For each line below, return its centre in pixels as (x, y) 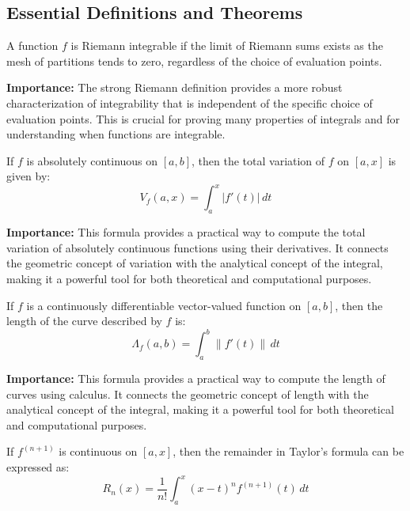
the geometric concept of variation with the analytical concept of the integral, (195, 263)
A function (32, 45)
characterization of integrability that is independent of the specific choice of (190, 102)
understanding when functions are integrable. (116, 134)
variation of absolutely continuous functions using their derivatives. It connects (197, 247)
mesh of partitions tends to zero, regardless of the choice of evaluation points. (194, 61)
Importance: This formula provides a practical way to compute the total (186, 232)
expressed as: (38, 467)
